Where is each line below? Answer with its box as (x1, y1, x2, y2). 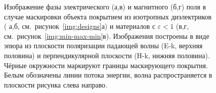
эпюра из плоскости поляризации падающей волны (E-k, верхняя (4, 40, 203, 51)
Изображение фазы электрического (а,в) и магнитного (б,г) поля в (4, 1, 206, 11)
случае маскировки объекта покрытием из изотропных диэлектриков (4, 11, 212, 21)
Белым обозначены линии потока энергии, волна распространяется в (4, 70, 213, 80)
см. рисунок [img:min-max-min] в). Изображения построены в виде (4, 30, 210, 41)
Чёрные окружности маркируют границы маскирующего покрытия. (4, 60, 208, 70)
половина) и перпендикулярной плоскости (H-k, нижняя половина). (4, 50, 210, 60)
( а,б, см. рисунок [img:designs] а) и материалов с (4, 21, 156, 31)
